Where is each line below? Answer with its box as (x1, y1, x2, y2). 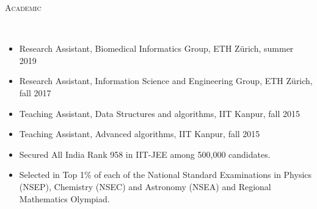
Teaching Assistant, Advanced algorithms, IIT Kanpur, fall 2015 (19, 127, 260, 140)
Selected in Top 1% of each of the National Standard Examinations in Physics (19, 168, 312, 181)
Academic (5, 1, 42, 13)
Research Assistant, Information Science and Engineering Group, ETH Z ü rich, (19, 74, 313, 87)
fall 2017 (19, 86, 51, 99)
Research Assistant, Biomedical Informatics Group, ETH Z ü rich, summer (19, 42, 294, 55)
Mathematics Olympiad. (19, 192, 110, 205)
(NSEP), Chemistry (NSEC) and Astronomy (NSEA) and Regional (19, 180, 271, 193)
